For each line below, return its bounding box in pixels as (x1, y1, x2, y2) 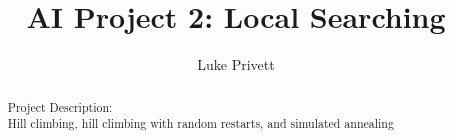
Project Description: (7, 98, 113, 115)
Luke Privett (197, 54, 275, 75)
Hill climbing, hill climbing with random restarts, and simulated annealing (7, 115, 394, 132)
